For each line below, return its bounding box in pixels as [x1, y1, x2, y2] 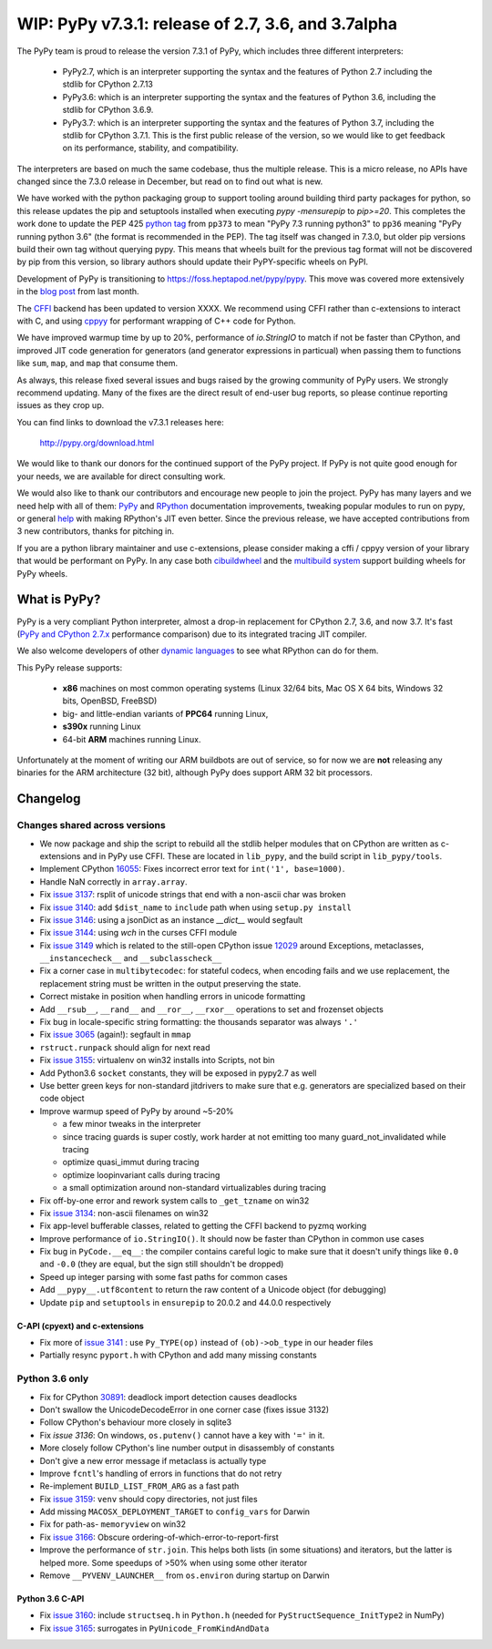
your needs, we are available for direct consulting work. [16, 470, 226, 482]
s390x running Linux [62, 721, 141, 732]
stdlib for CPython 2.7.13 [62, 78, 154, 90]
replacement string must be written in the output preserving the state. [39, 978, 302, 988]
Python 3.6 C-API [16, 1593, 85, 1604]
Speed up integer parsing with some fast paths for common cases [39, 1271, 288, 1282]
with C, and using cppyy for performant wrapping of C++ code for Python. [16, 315, 296, 326]
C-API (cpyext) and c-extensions [16, 1320, 145, 1331]
